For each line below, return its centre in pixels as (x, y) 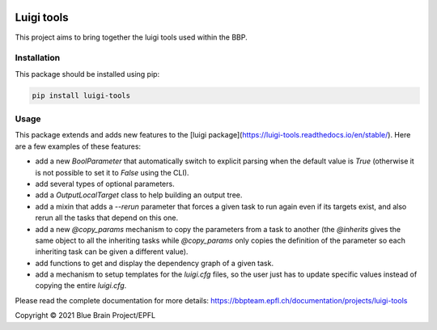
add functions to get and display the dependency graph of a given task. (155, 263)
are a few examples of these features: (78, 146)
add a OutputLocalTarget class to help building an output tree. (139, 195)
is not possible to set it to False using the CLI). (112, 172)
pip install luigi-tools (81, 95)
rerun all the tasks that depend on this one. (106, 218)
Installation (38, 58)
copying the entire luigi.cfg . (81, 286)
